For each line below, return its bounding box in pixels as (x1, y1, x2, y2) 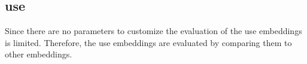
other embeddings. (5, 48, 72, 60)
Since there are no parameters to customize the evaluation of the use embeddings (5, 25, 302, 37)
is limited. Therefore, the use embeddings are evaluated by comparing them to (5, 36, 292, 48)
